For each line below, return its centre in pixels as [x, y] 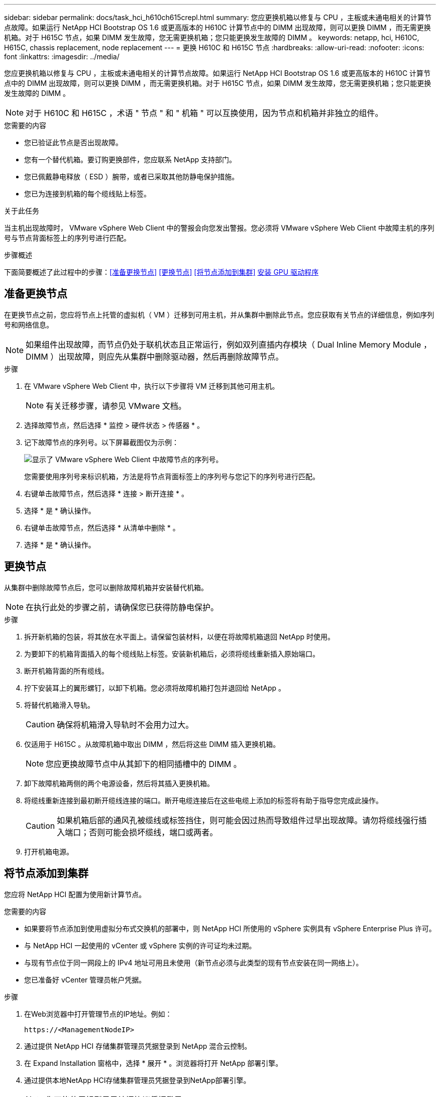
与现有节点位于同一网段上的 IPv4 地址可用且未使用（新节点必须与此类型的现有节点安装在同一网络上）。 [194, 962]
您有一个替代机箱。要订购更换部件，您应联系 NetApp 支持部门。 [130, 159]
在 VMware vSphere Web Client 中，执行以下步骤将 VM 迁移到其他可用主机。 [152, 386]
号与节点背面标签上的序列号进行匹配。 [67, 238]
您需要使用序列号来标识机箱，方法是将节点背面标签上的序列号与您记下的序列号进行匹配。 [172, 476]
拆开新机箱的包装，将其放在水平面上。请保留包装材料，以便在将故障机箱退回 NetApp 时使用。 [179, 636]
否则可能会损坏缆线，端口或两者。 [153, 832]
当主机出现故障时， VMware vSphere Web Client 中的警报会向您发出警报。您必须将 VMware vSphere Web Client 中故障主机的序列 [219, 228]
